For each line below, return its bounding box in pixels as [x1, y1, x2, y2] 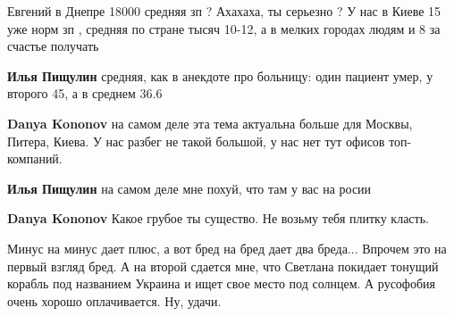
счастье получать [7, 37, 99, 55]
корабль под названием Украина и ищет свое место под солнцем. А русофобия [7, 274, 435, 293]
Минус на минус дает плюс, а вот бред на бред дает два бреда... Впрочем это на [7, 238, 447, 257]
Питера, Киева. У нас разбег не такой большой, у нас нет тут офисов [7, 131, 385, 150]
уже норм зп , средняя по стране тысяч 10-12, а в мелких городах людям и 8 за [7, 19, 441, 37]
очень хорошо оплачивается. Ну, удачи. [7, 291, 222, 310]
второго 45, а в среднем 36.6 [7, 84, 163, 103]
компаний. [7, 149, 63, 168]
